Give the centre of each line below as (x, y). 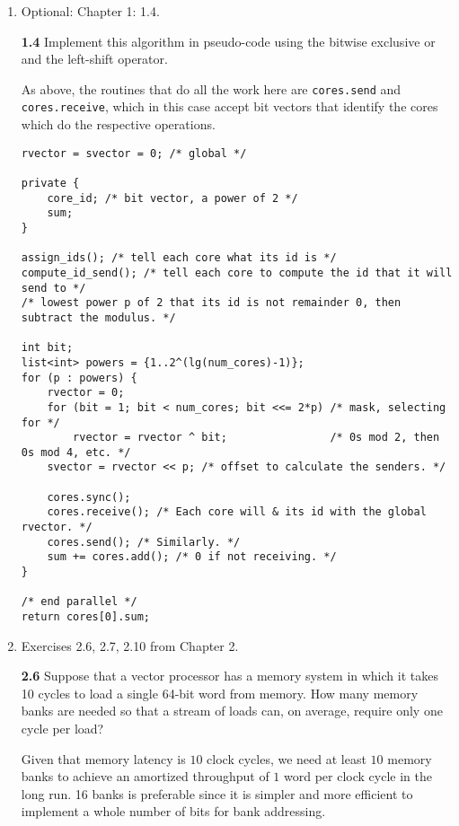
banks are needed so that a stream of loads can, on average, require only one (232, 711)
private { (50, 183)
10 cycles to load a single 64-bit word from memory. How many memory (220, 693)
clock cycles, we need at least (287, 758)
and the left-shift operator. (94, 59)
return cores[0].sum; (85, 617)
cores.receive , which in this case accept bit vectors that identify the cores (229, 106)
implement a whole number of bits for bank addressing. (173, 811)
